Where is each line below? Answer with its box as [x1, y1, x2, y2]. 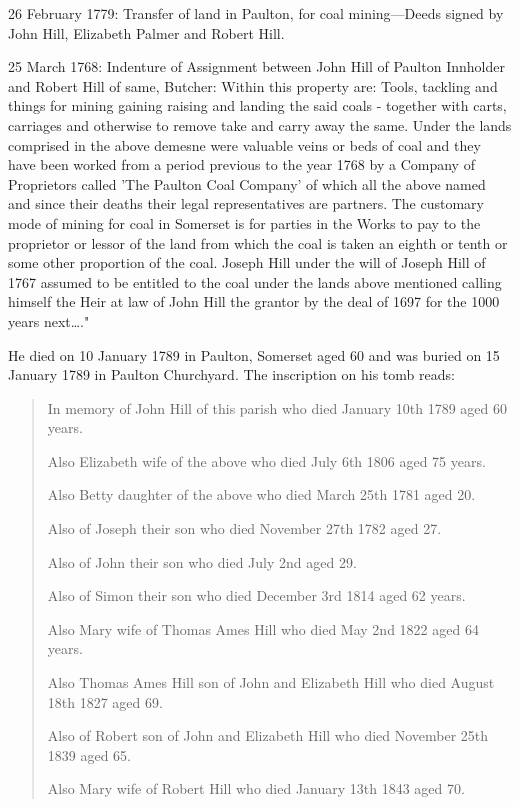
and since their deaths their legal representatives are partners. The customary [8, 193, 484, 214]
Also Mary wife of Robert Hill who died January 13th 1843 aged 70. [47, 778, 465, 799]
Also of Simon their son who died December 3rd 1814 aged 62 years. [47, 585, 466, 606]
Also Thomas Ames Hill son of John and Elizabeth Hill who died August [47, 672, 495, 693]
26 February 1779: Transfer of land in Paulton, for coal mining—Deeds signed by [8, 3, 504, 23]
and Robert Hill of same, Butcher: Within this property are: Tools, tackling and [8, 75, 498, 96]
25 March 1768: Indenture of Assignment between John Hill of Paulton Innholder [8, 56, 505, 77]
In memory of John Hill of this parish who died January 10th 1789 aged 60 [47, 397, 507, 418]
